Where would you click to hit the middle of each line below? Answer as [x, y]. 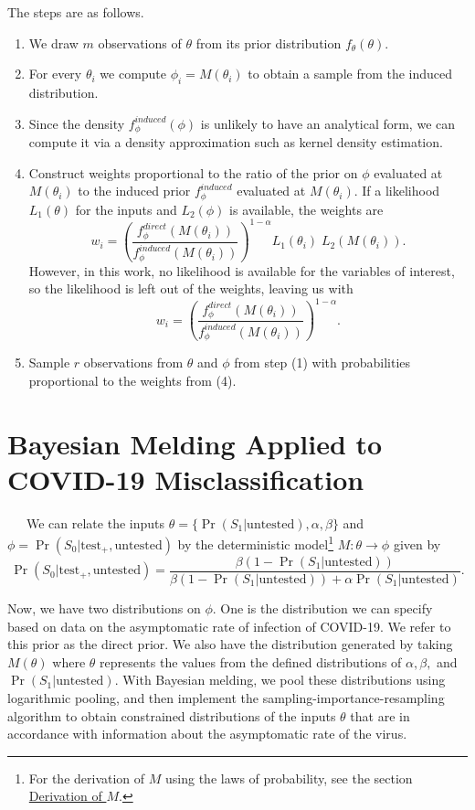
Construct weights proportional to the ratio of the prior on [193, 172]
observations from [133, 362]
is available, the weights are [306, 209]
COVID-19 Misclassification [186, 479]
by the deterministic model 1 [256, 543]
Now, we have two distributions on [104, 607]
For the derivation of [87, 778]
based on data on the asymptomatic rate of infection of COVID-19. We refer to [229, 626]
